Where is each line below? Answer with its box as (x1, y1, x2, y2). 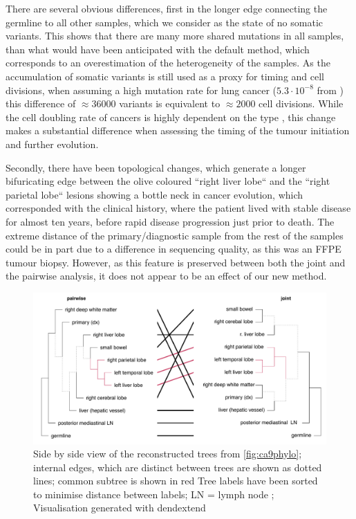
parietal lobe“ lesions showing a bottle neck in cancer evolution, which (6, 187, 303, 201)
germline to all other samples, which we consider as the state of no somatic (6, 15, 324, 29)
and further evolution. (6, 136, 99, 151)
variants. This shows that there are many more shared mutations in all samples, (6, 28, 344, 43)
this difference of (6, 96, 76, 111)
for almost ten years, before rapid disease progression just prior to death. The (6, 214, 335, 228)
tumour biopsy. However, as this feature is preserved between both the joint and (6, 255, 346, 269)
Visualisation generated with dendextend (33, 500, 206, 515)
